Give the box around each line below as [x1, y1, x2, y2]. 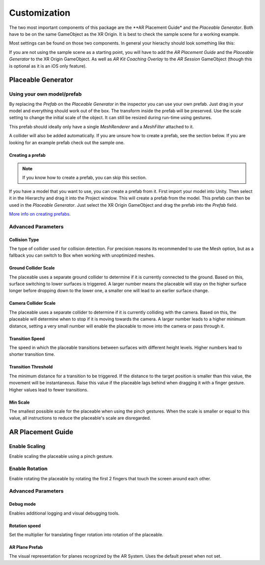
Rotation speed [9, 522, 41, 529]
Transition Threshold [9, 364, 53, 370]
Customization [9, 7, 71, 18]
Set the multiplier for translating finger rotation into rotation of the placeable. [9, 532, 164, 538]
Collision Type [9, 237, 39, 243]
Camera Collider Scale [9, 300, 56, 306]
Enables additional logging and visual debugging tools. [9, 510, 120, 516]
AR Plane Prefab [9, 544, 43, 550]
